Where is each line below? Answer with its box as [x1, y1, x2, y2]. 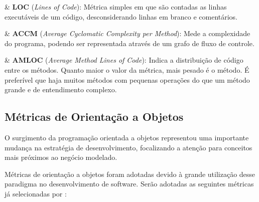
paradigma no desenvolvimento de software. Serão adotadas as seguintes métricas [5, 178, 254, 189]
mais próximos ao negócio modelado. [5, 152, 117, 162]
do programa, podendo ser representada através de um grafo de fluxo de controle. [5, 38, 254, 48]
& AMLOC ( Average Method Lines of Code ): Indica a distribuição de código [5, 55, 243, 65]
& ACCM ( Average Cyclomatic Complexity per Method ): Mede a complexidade [5, 28, 250, 39]
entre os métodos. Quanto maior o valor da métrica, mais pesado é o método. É [5, 64, 249, 75]
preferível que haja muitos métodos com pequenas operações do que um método [5, 74, 250, 85]
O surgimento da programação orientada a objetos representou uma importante [5, 132, 249, 142]
